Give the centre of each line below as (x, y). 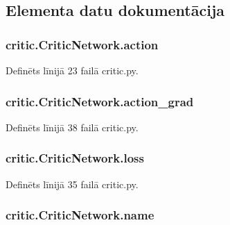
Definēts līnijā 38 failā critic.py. (72, 127)
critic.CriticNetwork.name (80, 215)
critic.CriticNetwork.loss (75, 158)
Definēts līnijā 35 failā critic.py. (72, 184)
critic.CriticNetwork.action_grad (100, 101)
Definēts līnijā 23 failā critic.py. (72, 70)
